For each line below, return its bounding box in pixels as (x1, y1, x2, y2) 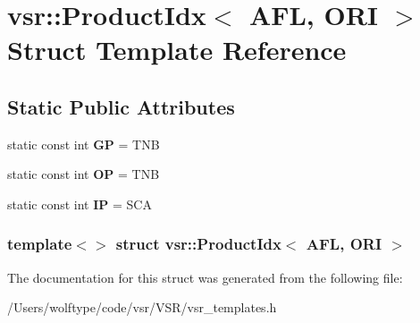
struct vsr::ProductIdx (115, 233, 281, 255)
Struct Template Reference (7, 31, 347, 68)
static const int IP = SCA (7, 194, 152, 213)
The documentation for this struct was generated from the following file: (7, 268, 403, 286)
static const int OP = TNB (7, 165, 160, 183)
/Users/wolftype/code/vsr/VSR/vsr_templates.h (7, 298, 277, 317)
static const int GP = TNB (7, 134, 160, 153)
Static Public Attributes (7, 92, 235, 120)
